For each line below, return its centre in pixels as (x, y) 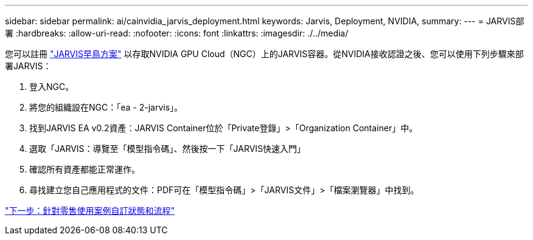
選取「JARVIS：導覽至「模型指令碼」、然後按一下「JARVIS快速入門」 (168, 149)
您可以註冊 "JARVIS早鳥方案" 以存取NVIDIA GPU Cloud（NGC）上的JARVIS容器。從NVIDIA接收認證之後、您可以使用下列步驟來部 (264, 54)
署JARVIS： (28, 66)
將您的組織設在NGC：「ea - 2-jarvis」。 (106, 107)
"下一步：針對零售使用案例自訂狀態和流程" (90, 211)
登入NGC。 (52, 87)
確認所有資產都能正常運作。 (85, 169)
